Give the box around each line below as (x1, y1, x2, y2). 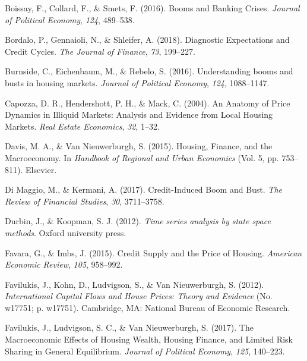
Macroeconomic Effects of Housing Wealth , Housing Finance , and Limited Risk (5, 333, 293, 346)
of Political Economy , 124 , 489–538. (5, 13, 135, 26)
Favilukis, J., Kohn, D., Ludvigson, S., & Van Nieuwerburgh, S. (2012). (5, 278, 264, 290)
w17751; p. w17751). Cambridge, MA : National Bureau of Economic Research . (5, 301, 290, 313)
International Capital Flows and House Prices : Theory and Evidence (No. (5, 290, 273, 302)
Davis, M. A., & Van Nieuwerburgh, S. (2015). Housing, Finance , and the (5, 140, 273, 152)
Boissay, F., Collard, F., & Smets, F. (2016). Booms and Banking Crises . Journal (5, 2, 300, 14)
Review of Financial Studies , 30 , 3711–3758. (5, 194, 164, 207)
